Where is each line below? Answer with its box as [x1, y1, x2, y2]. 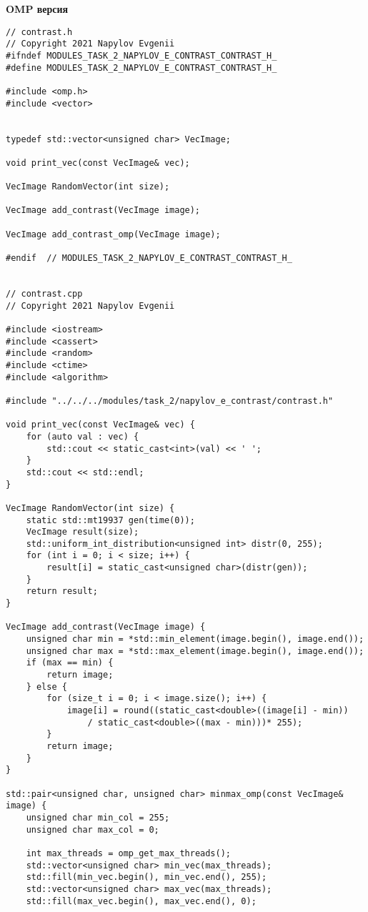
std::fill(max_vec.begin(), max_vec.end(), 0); [26, 896, 257, 906]
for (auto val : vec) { [26, 431, 139, 442]
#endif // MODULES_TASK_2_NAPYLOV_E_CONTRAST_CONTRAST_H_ [6, 253, 292, 264]
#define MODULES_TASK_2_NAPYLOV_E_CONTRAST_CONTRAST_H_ [6, 62, 277, 73]
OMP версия [6, 1, 69, 16]
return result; [26, 586, 98, 597]
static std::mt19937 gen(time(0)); [26, 515, 195, 525]
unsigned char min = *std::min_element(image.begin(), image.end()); [26, 634, 364, 645]
